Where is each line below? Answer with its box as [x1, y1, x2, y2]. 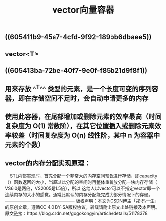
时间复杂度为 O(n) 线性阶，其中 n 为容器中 [31, 131, 160, 139]
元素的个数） [5, 140, 45, 149]
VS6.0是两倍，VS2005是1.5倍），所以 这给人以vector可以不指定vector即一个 [5, 185, 160, 191]
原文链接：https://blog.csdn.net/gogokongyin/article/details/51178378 [5, 210, 148, 216]
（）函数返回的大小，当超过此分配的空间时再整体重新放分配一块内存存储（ [5, 179, 157, 185]
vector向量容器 [52, 4, 114, 16]
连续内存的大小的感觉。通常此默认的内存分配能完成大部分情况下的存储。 [5, 191, 153, 197]
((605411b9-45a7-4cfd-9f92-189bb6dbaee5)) [5, 33, 152, 41]
